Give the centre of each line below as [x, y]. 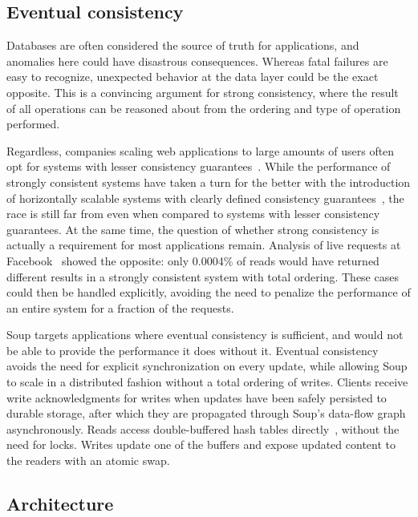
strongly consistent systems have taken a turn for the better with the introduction [209, 182]
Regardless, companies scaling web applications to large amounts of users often [201, 150]
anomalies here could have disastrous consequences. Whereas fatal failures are [197, 61]
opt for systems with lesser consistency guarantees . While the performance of [199, 166]
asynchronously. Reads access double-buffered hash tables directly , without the [203, 428]
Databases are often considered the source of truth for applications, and [183, 45]
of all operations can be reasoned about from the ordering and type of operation [204, 108]
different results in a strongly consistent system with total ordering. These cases [203, 276]
